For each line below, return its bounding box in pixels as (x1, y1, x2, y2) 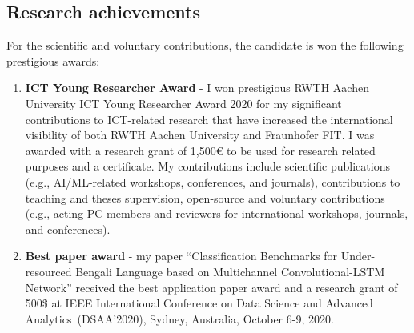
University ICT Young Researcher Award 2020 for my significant (25, 94, 342, 111)
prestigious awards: (6, 52, 100, 69)
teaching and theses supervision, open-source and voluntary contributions (25, 189, 385, 206)
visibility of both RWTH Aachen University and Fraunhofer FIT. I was (25, 126, 375, 143)
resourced (25, 263, 72, 279)
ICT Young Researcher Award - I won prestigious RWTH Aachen (25, 79, 369, 96)
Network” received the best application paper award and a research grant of (25, 279, 398, 295)
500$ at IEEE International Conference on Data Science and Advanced (25, 295, 373, 311)
